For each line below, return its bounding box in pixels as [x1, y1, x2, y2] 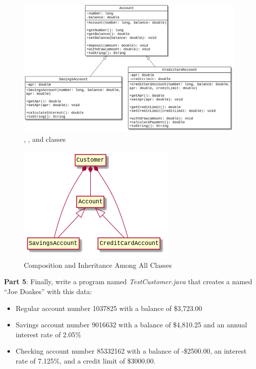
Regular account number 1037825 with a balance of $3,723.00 [15, 303, 202, 313]
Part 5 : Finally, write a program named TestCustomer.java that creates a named [4, 276, 253, 287]
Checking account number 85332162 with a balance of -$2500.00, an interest [15, 346, 247, 356]
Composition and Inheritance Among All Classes [24, 259, 172, 270]
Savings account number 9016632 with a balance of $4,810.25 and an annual [15, 319, 247, 330]
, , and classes [24, 133, 66, 144]
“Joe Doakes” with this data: [4, 286, 92, 296]
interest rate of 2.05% [15, 329, 81, 339]
